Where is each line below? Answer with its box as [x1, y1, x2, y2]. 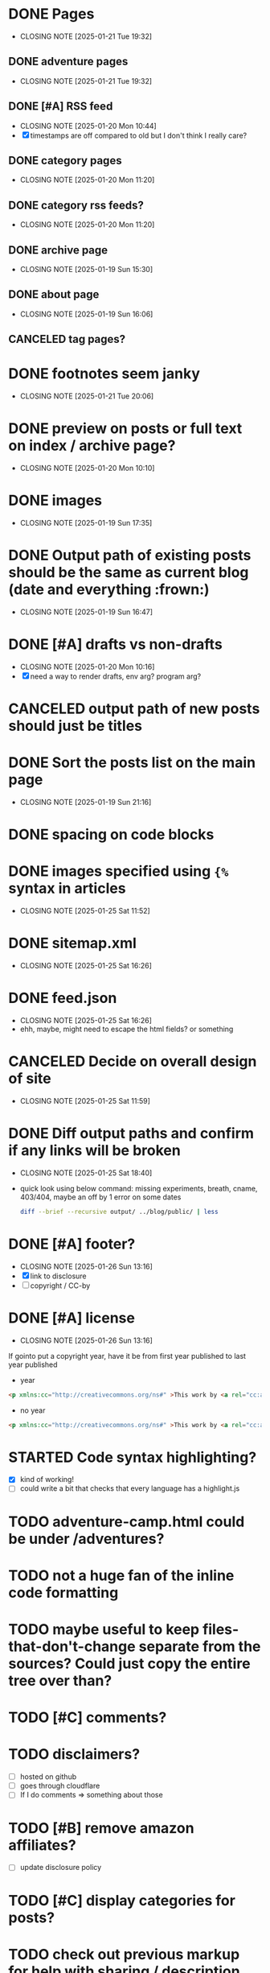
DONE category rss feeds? [8, 198, 145, 212]
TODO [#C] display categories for [8, 1891, 235, 1909]
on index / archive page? [8, 436, 176, 455]
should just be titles [8, 717, 143, 735]
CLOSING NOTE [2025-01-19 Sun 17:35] [19, 518, 153, 528]
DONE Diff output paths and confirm [8, 1125, 255, 1143]
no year [19, 1405, 46, 1415]
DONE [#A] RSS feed [8, 100, 113, 114]
